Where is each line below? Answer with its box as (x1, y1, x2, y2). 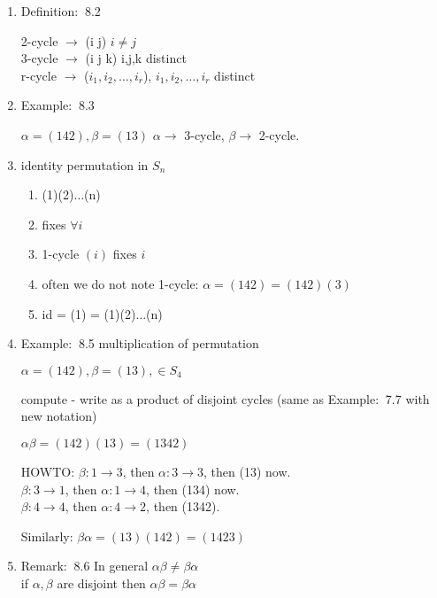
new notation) (20, 407, 97, 425)
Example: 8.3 (20, 96, 95, 114)
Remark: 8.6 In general (20, 556, 149, 575)
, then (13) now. (203, 462, 291, 480)
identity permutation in (20, 155, 149, 174)
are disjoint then (57, 573, 146, 592)
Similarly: (20, 526, 73, 545)
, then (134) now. (146, 479, 240, 498)
